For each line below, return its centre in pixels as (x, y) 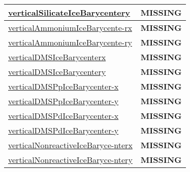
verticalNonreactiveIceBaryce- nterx (70, 145)
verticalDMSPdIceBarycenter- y (64, 130)
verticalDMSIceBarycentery (57, 72)
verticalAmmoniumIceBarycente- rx (70, 28)
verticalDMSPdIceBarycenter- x (64, 116)
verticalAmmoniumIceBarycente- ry (70, 42)
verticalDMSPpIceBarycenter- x (64, 86)
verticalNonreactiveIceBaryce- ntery (70, 160)
